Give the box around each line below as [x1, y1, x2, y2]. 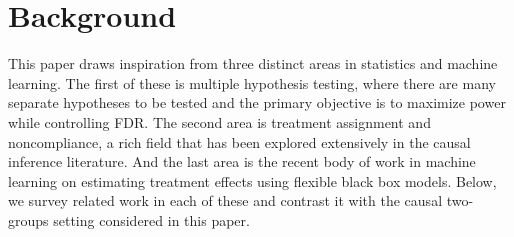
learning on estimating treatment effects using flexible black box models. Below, [8, 170, 497, 191]
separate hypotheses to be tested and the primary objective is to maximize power [8, 92, 506, 113]
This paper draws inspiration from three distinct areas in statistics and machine [8, 53, 498, 74]
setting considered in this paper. [53, 209, 250, 230]
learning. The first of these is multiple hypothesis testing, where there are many [8, 72, 496, 93]
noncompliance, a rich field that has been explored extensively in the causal [8, 131, 471, 152]
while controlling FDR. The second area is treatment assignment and [8, 111, 431, 132]
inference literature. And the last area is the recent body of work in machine [8, 151, 476, 172]
